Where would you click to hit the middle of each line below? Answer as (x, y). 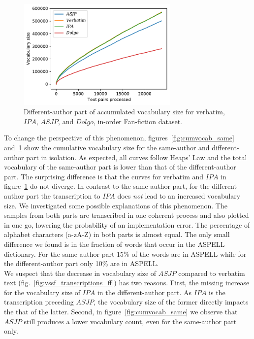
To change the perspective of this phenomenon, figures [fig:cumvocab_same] (119, 138)
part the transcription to (63, 195)
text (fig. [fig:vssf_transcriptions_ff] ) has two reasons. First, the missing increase (127, 283)
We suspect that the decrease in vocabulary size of (80, 273)
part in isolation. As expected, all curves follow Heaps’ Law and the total (137, 157)
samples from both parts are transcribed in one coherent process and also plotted (127, 215)
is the (217, 292)
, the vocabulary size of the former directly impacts (171, 302)
